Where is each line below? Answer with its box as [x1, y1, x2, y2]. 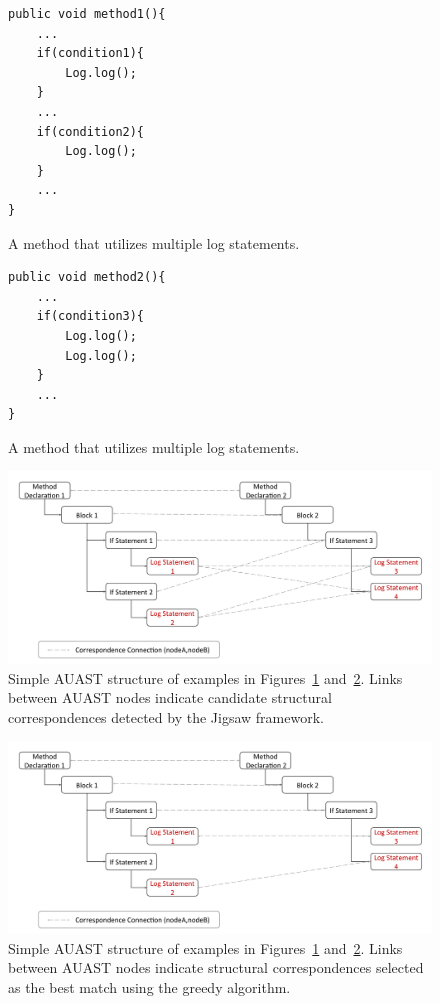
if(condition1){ [36, 46, 145, 61]
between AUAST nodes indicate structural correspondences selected [8, 957, 424, 978]
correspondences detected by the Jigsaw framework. [8, 706, 324, 727]
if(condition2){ [36, 124, 145, 139]
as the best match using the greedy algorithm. [8, 976, 291, 997]
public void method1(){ [8, 7, 166, 21]
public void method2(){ [8, 270, 166, 285]
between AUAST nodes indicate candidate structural [8, 687, 332, 708]
